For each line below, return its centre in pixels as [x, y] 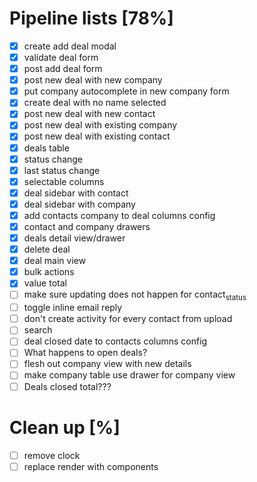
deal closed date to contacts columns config [115, 341]
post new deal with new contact [89, 114]
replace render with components [91, 466]
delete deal [47, 249]
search [38, 330]
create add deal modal [70, 46]
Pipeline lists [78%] [91, 18]
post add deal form [63, 69]
